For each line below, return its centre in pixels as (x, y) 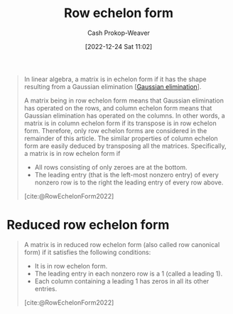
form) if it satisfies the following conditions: (87, 252)
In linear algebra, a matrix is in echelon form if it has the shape (115, 79)
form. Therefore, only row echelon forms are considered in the (115, 130)
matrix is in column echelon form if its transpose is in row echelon (120, 123)
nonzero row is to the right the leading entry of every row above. (129, 182)
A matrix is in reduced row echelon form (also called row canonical (122, 244)
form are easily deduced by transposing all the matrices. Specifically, (125, 146)
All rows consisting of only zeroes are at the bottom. (111, 167)
